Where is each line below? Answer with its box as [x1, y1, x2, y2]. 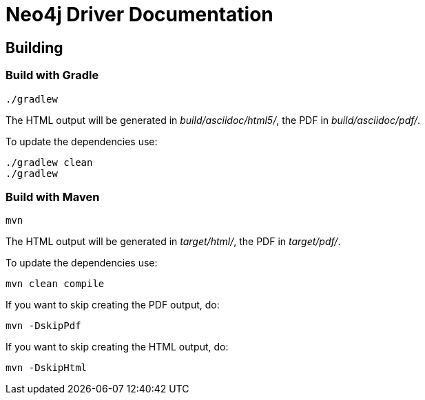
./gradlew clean [6, 156, 93, 168]
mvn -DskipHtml [6, 362, 87, 374]
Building [6, 39, 63, 56]
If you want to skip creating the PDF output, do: [6, 299, 220, 311]
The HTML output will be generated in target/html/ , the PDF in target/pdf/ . [6, 235, 341, 248]
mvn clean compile [6, 278, 105, 290]
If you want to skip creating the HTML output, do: [6, 341, 229, 353]
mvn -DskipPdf [6, 320, 81, 332]
